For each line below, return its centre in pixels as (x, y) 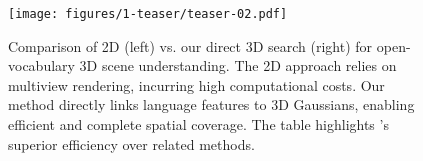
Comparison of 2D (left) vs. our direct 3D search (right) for (190, 45)
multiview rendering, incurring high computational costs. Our (196, 84)
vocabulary (41, 65)
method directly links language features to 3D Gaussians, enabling (211, 104)
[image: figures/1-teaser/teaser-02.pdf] (148, 14)
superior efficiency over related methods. (131, 143)
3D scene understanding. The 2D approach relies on (238, 65)
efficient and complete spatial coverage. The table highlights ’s (198, 124)
